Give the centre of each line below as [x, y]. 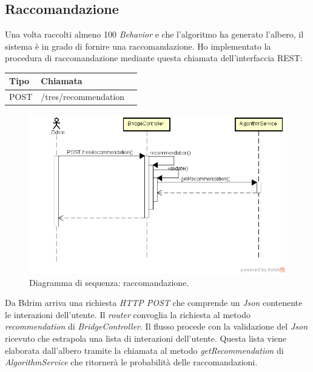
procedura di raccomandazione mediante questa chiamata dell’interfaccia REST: [154, 58]
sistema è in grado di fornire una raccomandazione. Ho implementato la [138, 46]
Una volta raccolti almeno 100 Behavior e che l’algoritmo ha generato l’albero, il [154, 34]
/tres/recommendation [83, 97]
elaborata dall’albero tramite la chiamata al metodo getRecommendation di [144, 350]
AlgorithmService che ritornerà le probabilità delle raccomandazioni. [131, 362]
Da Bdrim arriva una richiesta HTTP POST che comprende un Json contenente [154, 303]
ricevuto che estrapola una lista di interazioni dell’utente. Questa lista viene [146, 338]
